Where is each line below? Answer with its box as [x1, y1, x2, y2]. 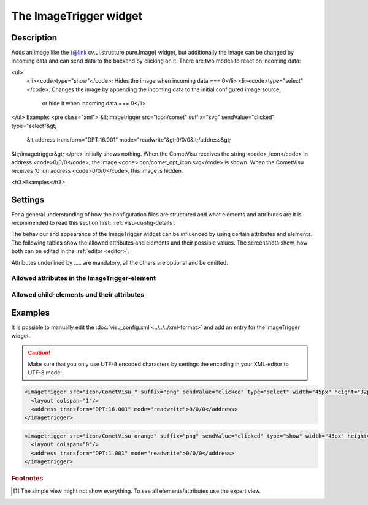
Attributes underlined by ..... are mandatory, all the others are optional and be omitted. [11, 259, 228, 266]
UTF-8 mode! [28, 369, 63, 376]
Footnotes [11, 474, 44, 483]
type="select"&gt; [11, 122, 57, 129]
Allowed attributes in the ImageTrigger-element [11, 274, 156, 283]
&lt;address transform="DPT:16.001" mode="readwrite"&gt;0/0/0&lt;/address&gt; [26, 136, 231, 143]
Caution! [28, 349, 51, 357]
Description [11, 32, 58, 43]
